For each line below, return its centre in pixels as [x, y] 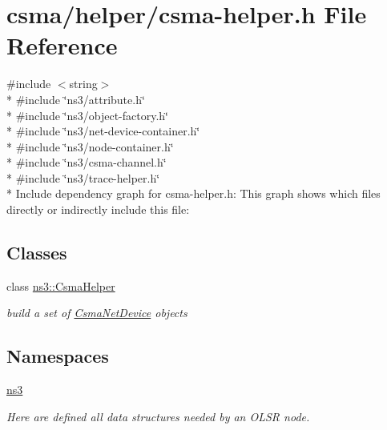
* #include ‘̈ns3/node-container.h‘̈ [90, 146]
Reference [62, 45]
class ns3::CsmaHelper [61, 285]
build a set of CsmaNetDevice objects [97, 313]
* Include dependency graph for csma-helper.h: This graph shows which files [193, 193]
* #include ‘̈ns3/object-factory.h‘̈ [87, 115]
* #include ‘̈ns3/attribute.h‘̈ [76, 99]
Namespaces [58, 356]
